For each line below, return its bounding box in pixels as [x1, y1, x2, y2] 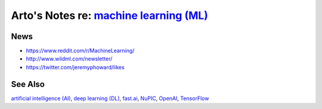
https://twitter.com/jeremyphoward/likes [26, 63, 125, 70]
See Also [11, 79, 45, 89]
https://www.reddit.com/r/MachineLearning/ [26, 47, 135, 54]
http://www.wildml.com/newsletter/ [26, 55, 113, 62]
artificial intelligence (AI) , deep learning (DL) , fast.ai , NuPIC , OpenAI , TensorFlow [11, 95, 209, 102]
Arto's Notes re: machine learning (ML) [11, 9, 209, 22]
